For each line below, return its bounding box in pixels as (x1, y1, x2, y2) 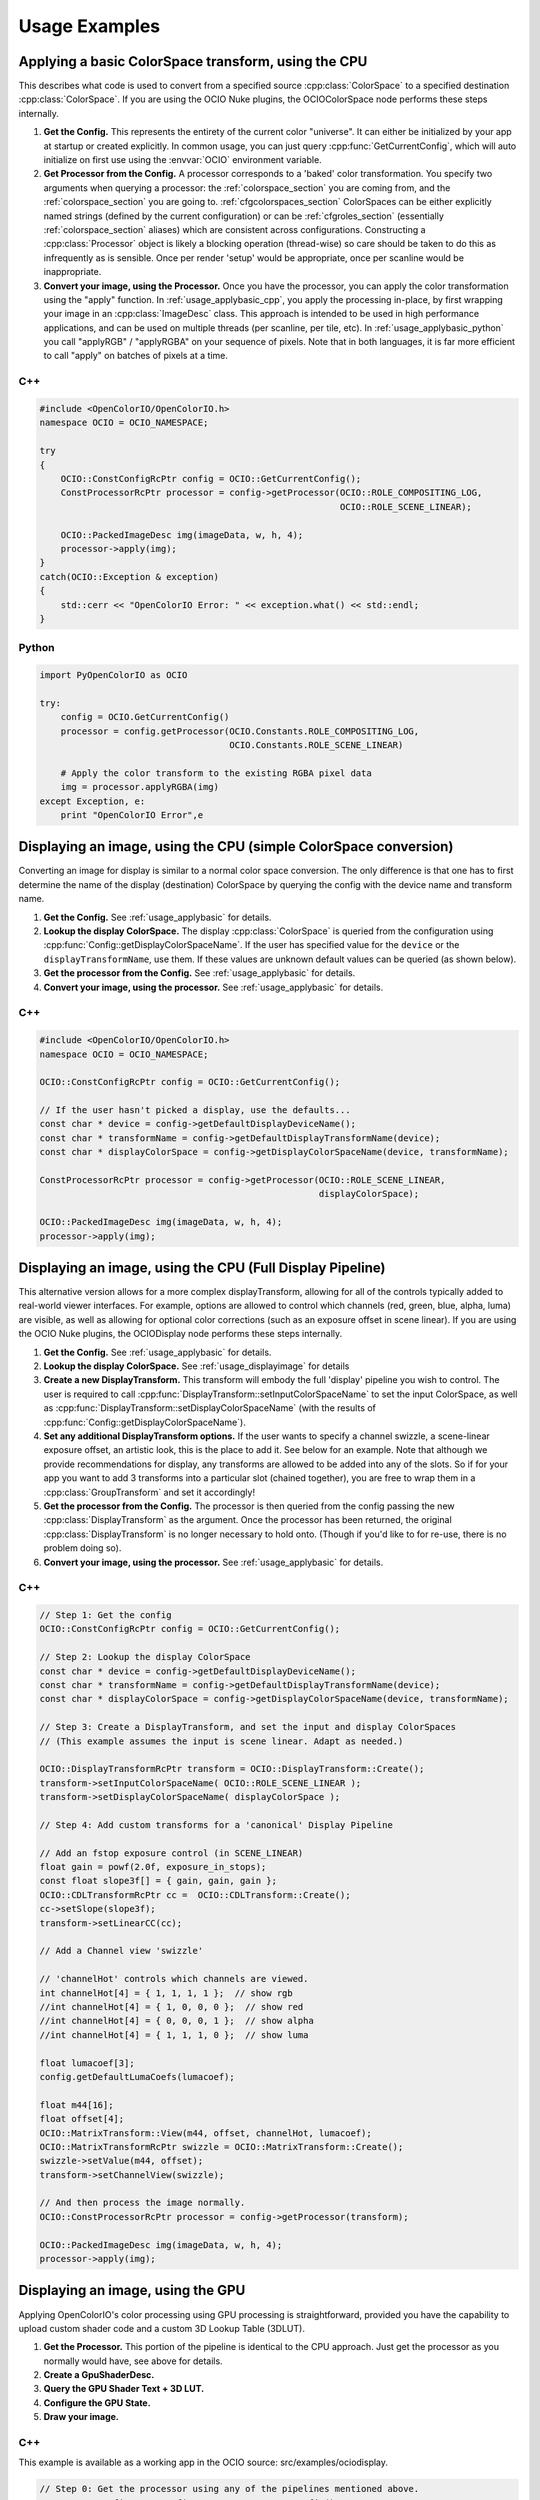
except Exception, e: (39, 795, 146, 807)
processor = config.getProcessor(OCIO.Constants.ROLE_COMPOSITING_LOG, (60, 725, 420, 737)
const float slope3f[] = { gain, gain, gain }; (39, 1875, 277, 1887)
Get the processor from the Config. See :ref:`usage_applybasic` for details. (43, 967, 356, 979)
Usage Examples (18, 15, 161, 37)
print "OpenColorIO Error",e (60, 809, 204, 820)
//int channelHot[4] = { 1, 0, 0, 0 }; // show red (39, 2001, 304, 2012)
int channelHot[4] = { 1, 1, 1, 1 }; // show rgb (39, 1987, 294, 1999)
